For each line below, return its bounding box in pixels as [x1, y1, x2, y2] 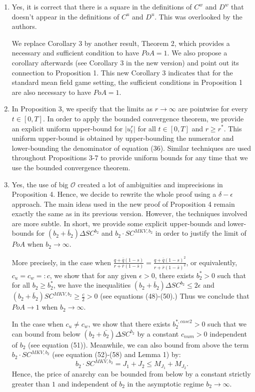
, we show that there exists [88, 319, 170, 329]
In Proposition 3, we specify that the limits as [11, 103, 153, 114]
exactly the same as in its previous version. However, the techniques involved [11, 208, 247, 219]
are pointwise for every [178, 103, 248, 114]
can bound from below [11, 328, 80, 339]
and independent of [57, 378, 117, 389]
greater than [11, 378, 50, 389]
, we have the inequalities [53, 280, 131, 290]
